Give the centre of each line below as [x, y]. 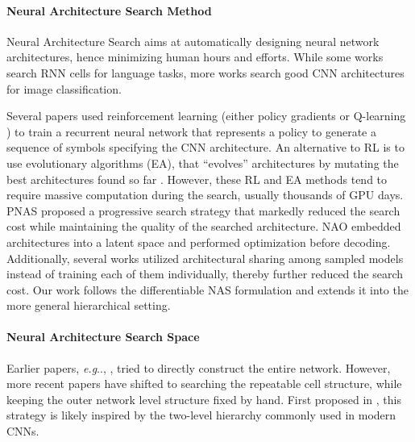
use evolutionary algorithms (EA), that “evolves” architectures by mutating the [203, 163]
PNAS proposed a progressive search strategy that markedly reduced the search [203, 210]
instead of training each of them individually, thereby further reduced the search [205, 274]
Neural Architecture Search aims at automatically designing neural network [193, 41]
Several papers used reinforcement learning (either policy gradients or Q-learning [206, 116]
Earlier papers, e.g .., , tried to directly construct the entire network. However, [199, 367]
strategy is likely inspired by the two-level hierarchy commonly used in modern [201, 415]
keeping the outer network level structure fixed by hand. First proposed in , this [204, 399]
